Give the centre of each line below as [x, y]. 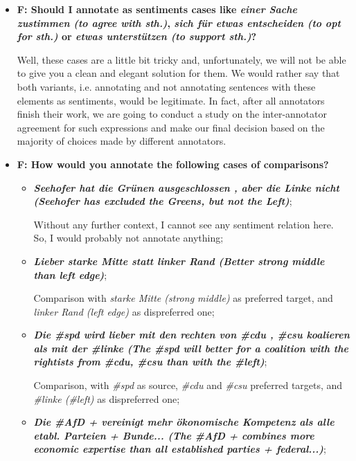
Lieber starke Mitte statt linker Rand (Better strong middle [179, 261]
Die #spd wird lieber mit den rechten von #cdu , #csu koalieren [192, 335]
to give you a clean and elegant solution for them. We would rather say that [178, 73]
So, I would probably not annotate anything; [128, 238]
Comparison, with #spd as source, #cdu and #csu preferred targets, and [188, 385]
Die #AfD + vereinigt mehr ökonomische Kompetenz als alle [184, 422]
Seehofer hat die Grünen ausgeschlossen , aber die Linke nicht [186, 187]
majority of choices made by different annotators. [122, 141]
